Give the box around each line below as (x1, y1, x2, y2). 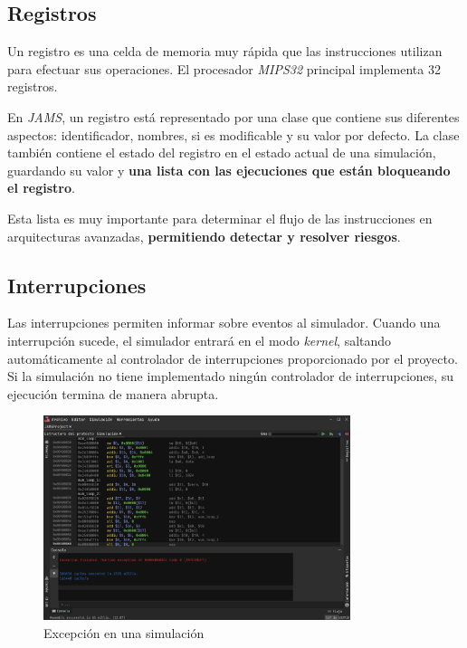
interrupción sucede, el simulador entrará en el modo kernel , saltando (7, 330, 392, 349)
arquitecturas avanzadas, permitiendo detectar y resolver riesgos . (7, 226, 401, 245)
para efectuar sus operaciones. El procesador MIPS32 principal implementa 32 (7, 59, 441, 78)
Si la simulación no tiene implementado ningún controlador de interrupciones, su (7, 367, 454, 386)
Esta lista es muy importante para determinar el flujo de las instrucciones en (7, 208, 433, 227)
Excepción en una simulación (43, 623, 205, 642)
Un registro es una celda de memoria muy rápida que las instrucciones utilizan (7, 42, 443, 61)
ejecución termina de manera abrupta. (7, 384, 219, 403)
